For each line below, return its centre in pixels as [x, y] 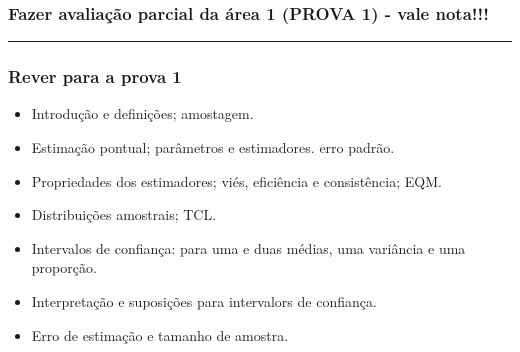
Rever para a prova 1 [95, 76]
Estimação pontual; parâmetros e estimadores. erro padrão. [213, 147]
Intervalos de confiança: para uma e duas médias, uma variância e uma [248, 247]
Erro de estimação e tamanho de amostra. [160, 334]
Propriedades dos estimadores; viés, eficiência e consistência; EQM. [236, 180]
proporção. [64, 267]
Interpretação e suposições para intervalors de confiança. [204, 301]
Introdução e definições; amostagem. [142, 113]
